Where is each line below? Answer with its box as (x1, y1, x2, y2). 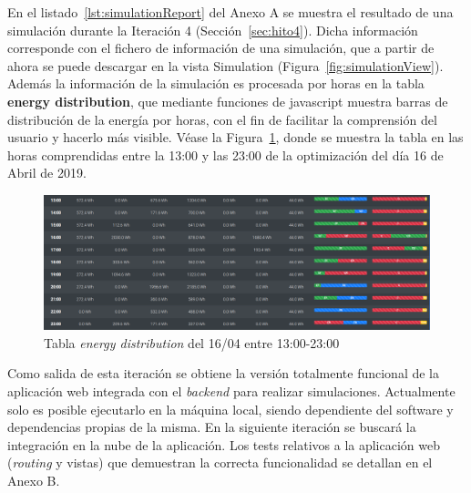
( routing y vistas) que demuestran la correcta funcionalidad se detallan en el (7, 453, 433, 472)
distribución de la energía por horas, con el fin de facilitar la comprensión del (7, 109, 437, 128)
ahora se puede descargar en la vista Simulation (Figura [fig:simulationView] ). (7, 56, 444, 75)
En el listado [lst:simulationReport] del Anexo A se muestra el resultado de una (7, 3, 454, 21)
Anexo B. (7, 470, 60, 489)
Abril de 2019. (7, 163, 87, 182)
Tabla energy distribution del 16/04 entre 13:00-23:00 (44, 333, 340, 352)
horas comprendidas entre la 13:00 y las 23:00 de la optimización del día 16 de (7, 145, 444, 164)
